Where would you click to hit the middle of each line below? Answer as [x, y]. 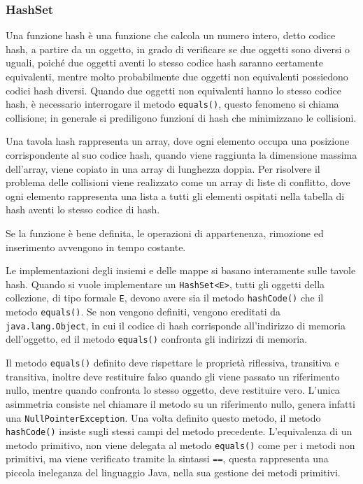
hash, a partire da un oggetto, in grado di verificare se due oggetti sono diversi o [178, 49]
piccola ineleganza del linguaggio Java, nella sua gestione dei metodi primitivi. [173, 472]
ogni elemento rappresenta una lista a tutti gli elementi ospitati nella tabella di [175, 195]
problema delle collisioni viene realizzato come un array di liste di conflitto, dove [178, 182]
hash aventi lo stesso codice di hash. [83, 209]
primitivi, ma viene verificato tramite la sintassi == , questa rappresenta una [167, 458]
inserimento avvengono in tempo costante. [96, 247]
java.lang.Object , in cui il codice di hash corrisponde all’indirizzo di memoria [176, 325]
